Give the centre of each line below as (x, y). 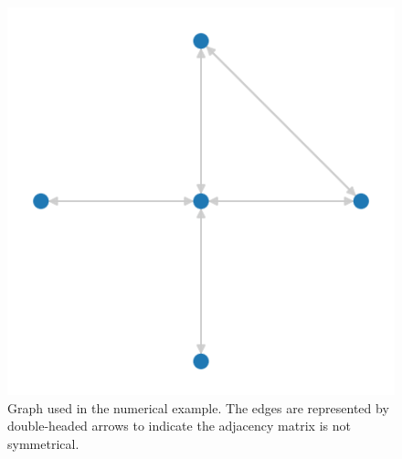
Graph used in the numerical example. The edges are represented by (198, 407)
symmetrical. (43, 443)
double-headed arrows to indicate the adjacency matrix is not (179, 426)
